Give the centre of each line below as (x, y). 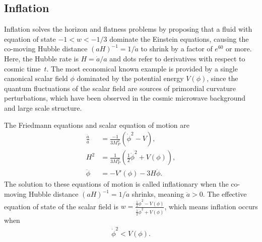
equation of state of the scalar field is (61, 206)
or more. (239, 49)
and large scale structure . (43, 107)
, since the (222, 78)
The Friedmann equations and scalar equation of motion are (97, 125)
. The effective (225, 194)
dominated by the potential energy (130, 78)
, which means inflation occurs (211, 206)
